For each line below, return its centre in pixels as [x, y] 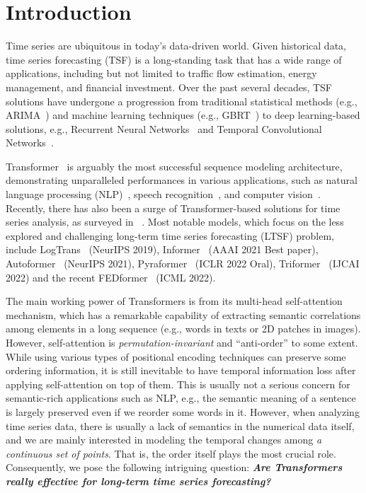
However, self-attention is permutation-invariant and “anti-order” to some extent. [182, 342]
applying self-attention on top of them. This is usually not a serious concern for [178, 384]
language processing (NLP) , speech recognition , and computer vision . [163, 194]
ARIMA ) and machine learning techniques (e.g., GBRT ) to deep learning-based [183, 115]
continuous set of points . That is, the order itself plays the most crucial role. [171, 453]
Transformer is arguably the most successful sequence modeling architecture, [174, 166]
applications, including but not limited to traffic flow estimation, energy [161, 73]
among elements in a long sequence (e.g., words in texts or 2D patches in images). [183, 329]
